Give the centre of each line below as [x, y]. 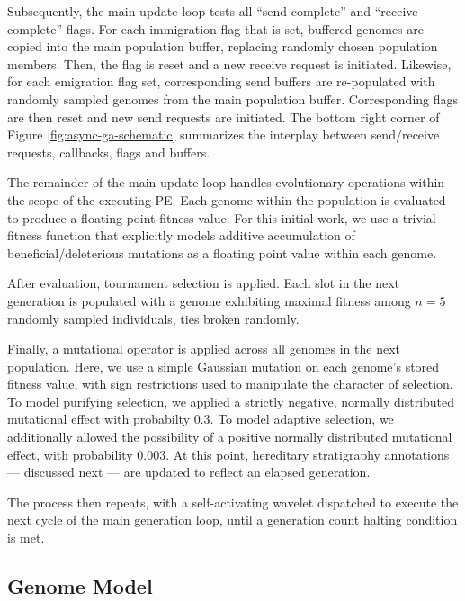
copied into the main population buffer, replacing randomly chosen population [223, 46]
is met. [26, 538]
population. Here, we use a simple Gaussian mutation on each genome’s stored [224, 366]
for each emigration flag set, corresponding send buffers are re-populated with [221, 81]
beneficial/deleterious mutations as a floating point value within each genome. [222, 252]
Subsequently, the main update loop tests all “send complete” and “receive [213, 11]
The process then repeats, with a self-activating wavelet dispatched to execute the [233, 502]
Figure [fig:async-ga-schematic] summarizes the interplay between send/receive [224, 135]
